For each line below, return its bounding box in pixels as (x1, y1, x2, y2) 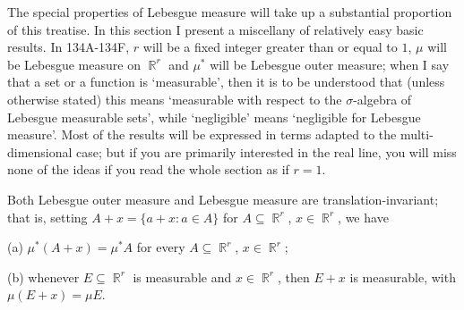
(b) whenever (7, 267, 80, 286)
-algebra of (353, 89, 412, 108)
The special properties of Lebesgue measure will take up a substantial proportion (7, 3, 452, 21)
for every (136, 238, 185, 256)
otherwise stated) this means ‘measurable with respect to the (7, 89, 342, 108)
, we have (338, 207, 389, 226)
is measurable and (133, 267, 232, 286)
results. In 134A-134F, (7, 38, 130, 56)
